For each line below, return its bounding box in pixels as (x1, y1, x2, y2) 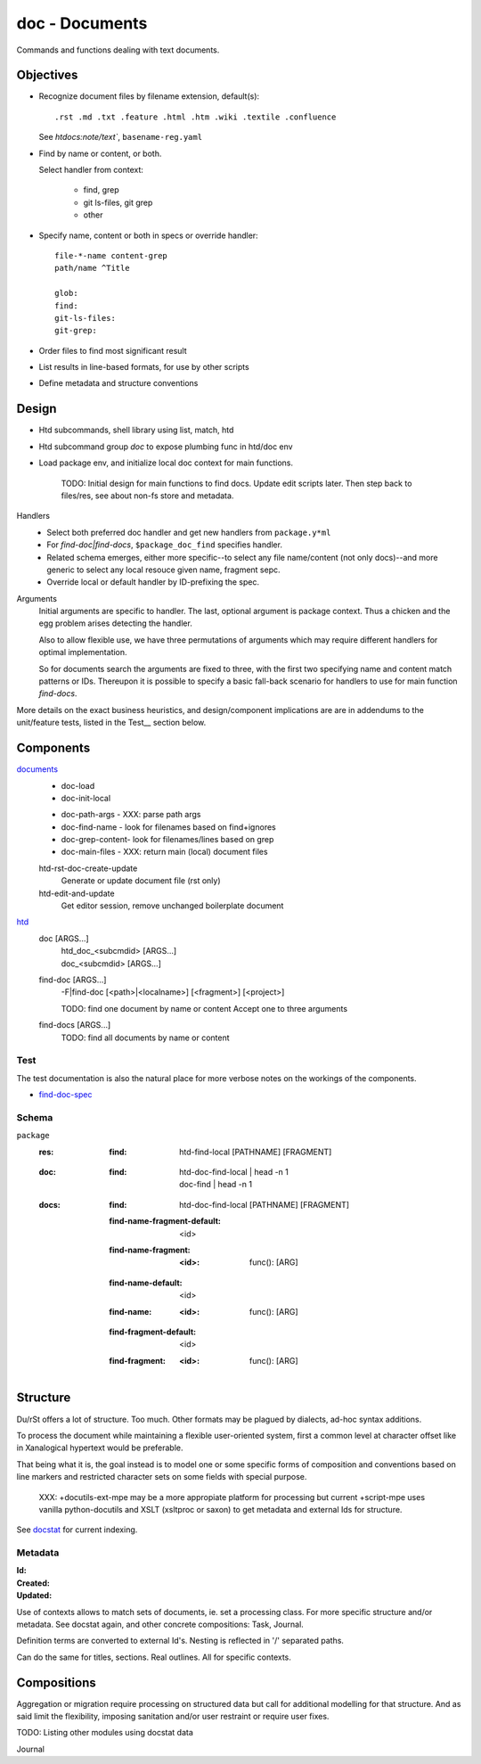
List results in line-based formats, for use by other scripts (38, 362, 249, 373)
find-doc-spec (38, 1089, 93, 1100)
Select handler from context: (38, 165, 144, 176)
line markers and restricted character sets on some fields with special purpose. (16, 1472, 307, 1482)
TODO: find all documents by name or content (61, 1032, 231, 1043)
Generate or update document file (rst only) (61, 875, 222, 886)
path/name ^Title (54, 263, 130, 274)
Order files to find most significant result (38, 345, 187, 356)
